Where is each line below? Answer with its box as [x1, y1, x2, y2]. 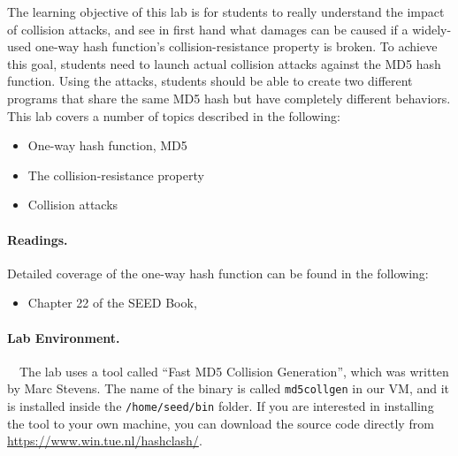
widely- [412, 19, 452, 38]
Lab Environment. [7, 328, 120, 346]
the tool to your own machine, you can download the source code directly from [7, 414, 434, 432]
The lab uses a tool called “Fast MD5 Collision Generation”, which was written [19, 361, 449, 380]
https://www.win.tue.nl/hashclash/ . [7, 431, 202, 450]
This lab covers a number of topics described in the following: [7, 106, 340, 125]
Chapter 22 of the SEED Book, [27, 293, 197, 312]
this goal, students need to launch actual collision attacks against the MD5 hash [7, 54, 441, 72]
